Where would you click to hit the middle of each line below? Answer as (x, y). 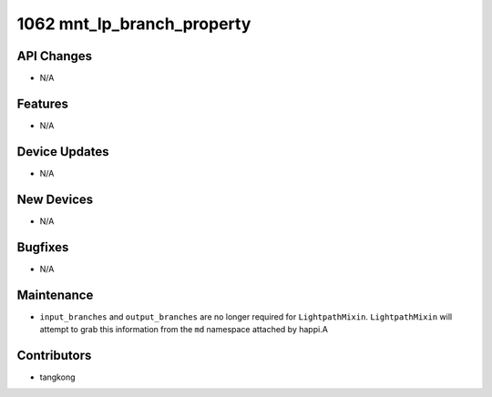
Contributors (54, 355)
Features (42, 103)
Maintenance (55, 295)
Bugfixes (43, 247)
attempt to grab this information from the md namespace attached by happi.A (184, 329)
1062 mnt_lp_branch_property (134, 24)
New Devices (55, 199)
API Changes (55, 56)
